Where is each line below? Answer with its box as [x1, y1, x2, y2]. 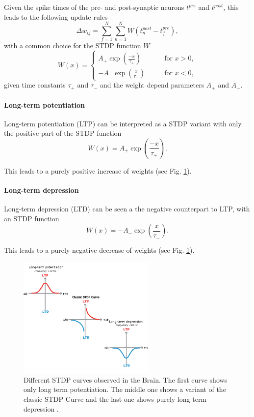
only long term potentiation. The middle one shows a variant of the [24, 384, 226, 394]
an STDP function [4, 213, 59, 223]
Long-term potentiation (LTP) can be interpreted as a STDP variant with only [4, 118, 242, 128]
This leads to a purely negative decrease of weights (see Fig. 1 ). [4, 245, 195, 255]
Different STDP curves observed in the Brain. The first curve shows [24, 374, 228, 385]
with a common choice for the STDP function [4, 40, 141, 51]
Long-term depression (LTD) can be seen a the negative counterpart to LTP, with [4, 204, 250, 214]
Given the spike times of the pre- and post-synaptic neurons [4, 2, 184, 12]
